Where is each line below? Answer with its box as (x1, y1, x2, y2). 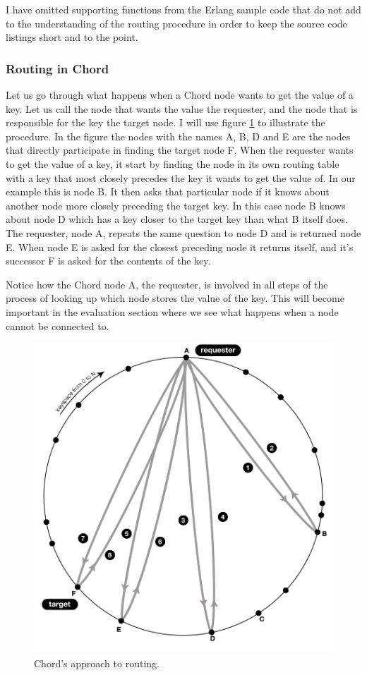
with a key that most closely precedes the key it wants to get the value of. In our (6, 170, 356, 185)
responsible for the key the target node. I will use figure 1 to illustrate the (6, 115, 325, 130)
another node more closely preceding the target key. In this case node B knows (6, 197, 346, 212)
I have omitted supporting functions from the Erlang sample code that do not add (6, 2, 361, 16)
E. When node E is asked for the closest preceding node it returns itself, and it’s (6, 239, 354, 254)
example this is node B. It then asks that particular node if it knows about (6, 184, 330, 199)
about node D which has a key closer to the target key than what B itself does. (6, 212, 348, 226)
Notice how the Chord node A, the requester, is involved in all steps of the (6, 276, 328, 291)
